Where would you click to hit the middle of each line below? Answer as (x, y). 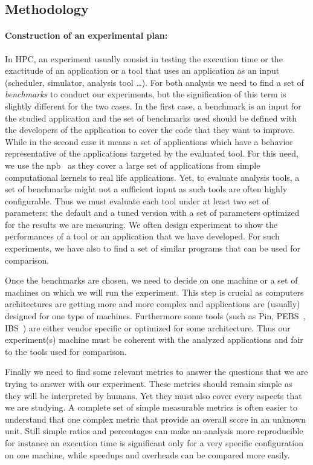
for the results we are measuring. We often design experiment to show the (141, 224)
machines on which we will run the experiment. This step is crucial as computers (154, 292)
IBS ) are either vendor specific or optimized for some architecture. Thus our (148, 327)
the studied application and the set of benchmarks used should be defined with (151, 118)
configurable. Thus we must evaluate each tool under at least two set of (137, 200)
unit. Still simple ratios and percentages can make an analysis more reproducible (154, 431)
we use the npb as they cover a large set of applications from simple (133, 165)
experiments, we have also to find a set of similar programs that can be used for (153, 248)
